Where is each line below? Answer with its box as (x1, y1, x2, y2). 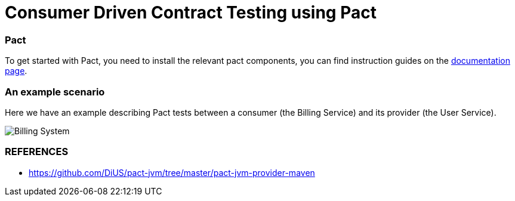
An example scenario (5, 85, 105, 98)
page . (5, 66, 27, 76)
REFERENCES (5, 146, 69, 158)
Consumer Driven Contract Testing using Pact (5, 2, 377, 23)
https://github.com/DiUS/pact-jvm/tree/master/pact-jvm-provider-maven (29, 167, 315, 178)
